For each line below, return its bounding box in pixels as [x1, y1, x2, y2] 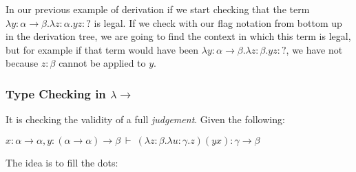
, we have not [286, 42, 343, 56]
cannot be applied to [59, 56, 146, 70]
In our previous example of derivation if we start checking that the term [6, 2, 310, 16]
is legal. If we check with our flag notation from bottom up [94, 15, 342, 30]
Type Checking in [6, 85, 106, 102]
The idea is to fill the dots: [6, 155, 118, 169]
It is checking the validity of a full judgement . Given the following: [6, 112, 285, 127]
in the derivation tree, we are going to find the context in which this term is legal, [6, 29, 351, 43]
